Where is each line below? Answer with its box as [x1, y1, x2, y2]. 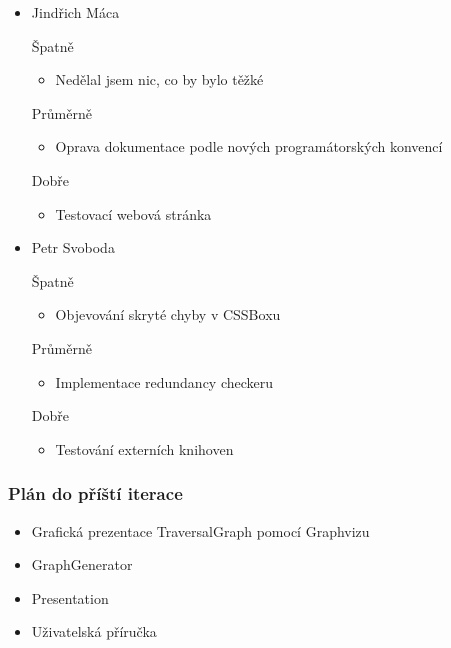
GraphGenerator [31, 554, 133, 575]
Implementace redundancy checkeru [55, 371, 274, 392]
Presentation [31, 587, 109, 608]
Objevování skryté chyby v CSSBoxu [55, 304, 281, 325]
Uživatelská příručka [31, 621, 157, 642]
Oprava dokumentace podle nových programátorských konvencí [55, 136, 443, 157]
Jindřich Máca [31, 2, 120, 22]
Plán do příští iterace [8, 481, 183, 506]
